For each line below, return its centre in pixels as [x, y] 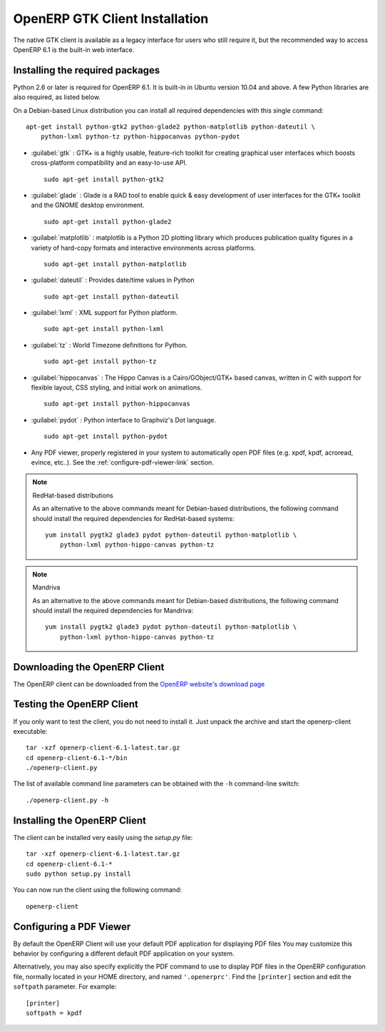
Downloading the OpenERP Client [89, 667]
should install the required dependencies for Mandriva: [113, 610]
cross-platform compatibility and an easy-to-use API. [109, 163]
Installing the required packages [87, 70]
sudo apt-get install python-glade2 [108, 222]
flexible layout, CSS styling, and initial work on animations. [117, 388]
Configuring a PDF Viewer [72, 927]
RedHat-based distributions [73, 495]
